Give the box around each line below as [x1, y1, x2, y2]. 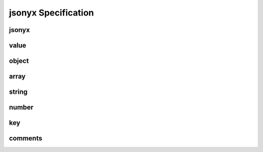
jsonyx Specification [9, 7, 94, 18]
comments [9, 134, 42, 143]
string [9, 88, 28, 96]
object [9, 57, 29, 65]
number [9, 103, 34, 112]
